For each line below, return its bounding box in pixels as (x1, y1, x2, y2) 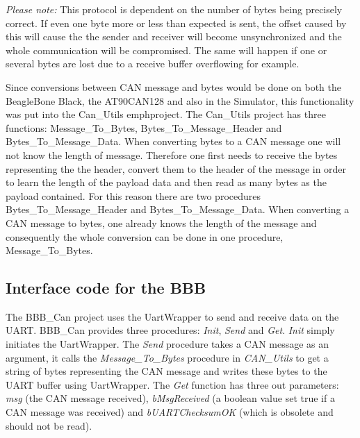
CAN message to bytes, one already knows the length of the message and (6, 215, 317, 230)
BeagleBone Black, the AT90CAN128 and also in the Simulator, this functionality (6, 93, 354, 108)
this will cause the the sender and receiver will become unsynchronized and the (6, 29, 342, 44)
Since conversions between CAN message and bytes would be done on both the (6, 79, 341, 94)
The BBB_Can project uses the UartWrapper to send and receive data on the (6, 309, 339, 323)
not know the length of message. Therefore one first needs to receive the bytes (6, 147, 338, 162)
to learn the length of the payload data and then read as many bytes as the (6, 175, 327, 189)
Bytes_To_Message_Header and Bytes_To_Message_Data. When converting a (6, 202, 350, 217)
